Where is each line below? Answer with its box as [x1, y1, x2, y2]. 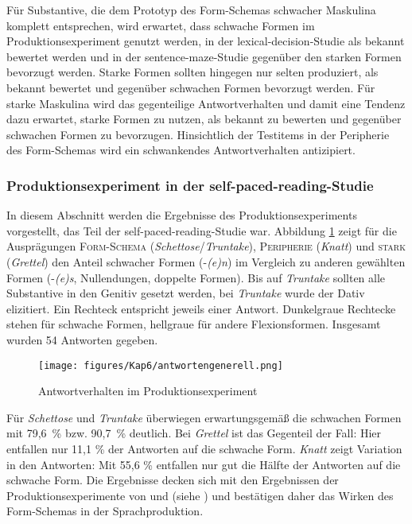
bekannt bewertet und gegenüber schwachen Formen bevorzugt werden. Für [6, 79, 375, 95]
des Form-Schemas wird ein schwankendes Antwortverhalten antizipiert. [6, 142, 356, 158]
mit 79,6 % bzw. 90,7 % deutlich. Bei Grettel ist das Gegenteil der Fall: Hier [6, 425, 382, 441]
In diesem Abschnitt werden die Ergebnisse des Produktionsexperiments [6, 207, 357, 223]
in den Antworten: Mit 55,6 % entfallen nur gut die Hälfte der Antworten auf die [6, 456, 401, 472]
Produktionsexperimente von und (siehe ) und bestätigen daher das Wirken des [6, 487, 394, 503]
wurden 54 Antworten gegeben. [6, 331, 158, 347]
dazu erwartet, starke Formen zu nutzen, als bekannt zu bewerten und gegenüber [6, 111, 402, 127]
